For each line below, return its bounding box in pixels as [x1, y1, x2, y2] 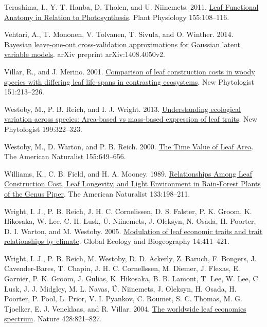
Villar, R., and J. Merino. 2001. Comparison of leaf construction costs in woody [4, 66, 255, 76]
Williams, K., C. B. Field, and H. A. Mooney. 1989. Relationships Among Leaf [4, 168, 253, 179]
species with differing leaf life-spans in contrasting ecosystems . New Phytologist [4, 76, 254, 87]
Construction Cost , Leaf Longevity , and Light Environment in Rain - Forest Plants [4, 178, 261, 189]
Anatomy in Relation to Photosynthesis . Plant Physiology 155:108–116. [4, 11, 229, 22]
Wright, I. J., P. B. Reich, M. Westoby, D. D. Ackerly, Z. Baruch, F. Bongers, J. [4, 253, 257, 263]
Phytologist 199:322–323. [4, 123, 82, 134]
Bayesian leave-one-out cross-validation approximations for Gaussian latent [4, 39, 240, 49]
